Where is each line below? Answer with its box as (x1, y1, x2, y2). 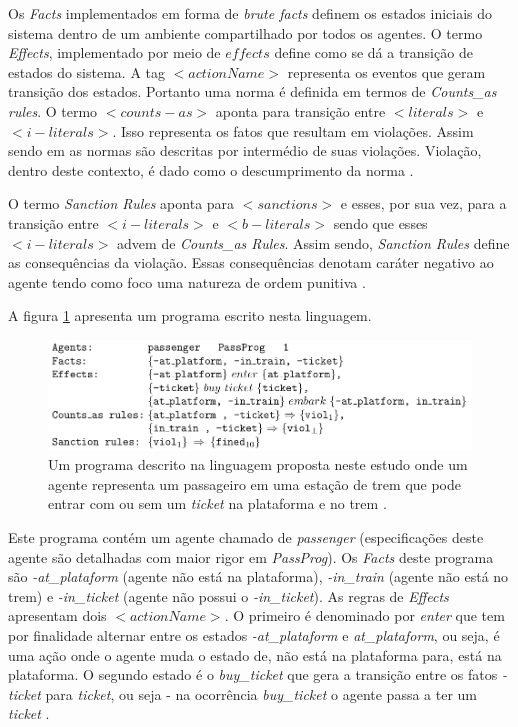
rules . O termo (8, 100, 98, 121)
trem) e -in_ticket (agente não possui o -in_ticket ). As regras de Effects (8, 585, 449, 606)
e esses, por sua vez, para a (340, 193, 507, 214)
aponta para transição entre (215, 100, 386, 121)
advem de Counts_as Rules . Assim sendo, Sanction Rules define (117, 232, 510, 253)
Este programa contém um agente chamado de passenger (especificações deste (8, 526, 484, 547)
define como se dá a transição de (274, 42, 473, 63)
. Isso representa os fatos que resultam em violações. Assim (112, 120, 474, 141)
